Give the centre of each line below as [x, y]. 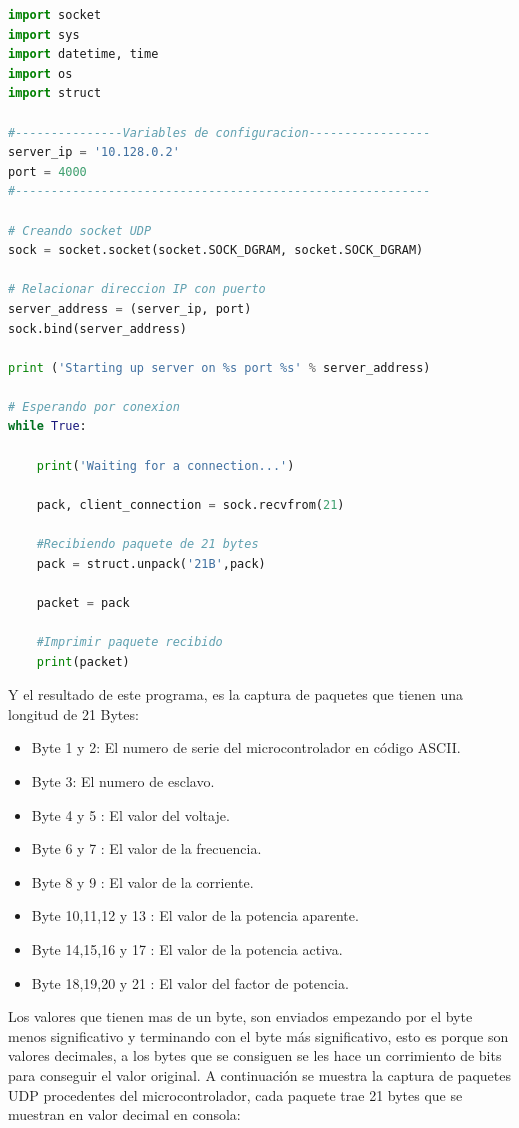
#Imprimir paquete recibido [129, 642]
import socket [55, 15]
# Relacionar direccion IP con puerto [137, 289]
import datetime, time [83, 54]
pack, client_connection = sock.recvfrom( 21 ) [190, 504]
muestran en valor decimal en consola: [124, 1114]
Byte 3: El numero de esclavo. [123, 780]
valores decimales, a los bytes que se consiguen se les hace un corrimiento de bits [255, 1055]
